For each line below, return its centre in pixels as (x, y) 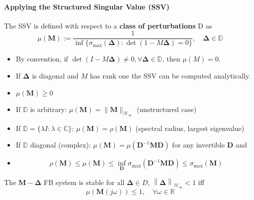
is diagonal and (55, 76)
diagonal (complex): (61, 145)
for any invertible (198, 145)
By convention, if (42, 59)
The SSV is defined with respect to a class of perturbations (100, 25)
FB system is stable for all (84, 182)
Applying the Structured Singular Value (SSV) (87, 6)
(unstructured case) (167, 109)
